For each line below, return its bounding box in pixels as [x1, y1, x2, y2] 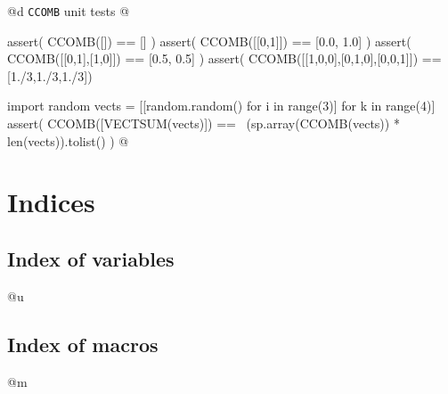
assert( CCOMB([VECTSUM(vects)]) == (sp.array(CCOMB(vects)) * [7, 114, 400, 133]
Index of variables [7, 244, 175, 272]
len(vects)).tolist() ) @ [7, 131, 129, 150]
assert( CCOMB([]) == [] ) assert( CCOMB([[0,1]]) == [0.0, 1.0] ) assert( [7, 31, 411, 50]
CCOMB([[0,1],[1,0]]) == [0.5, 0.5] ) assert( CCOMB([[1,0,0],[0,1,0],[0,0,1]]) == [7, 49, 442, 68]
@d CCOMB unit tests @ [7, 2, 130, 20]
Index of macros [7, 330, 159, 357]
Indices [7, 184, 95, 220]
